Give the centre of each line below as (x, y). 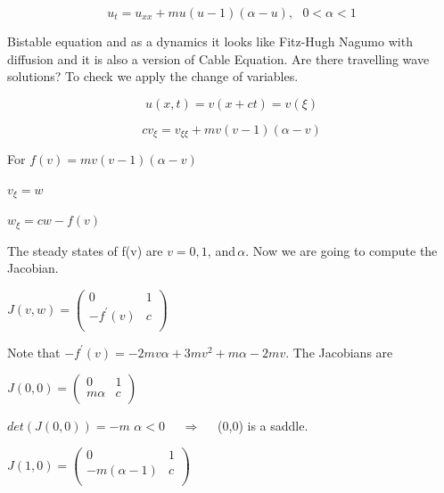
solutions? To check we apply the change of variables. (153, 76)
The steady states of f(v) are (85, 250)
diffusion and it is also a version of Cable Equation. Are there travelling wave (218, 58)
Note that (34, 352)
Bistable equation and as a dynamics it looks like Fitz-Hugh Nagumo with (210, 41)
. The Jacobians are (339, 352)
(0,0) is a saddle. (263, 426)
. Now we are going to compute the (341, 250)
